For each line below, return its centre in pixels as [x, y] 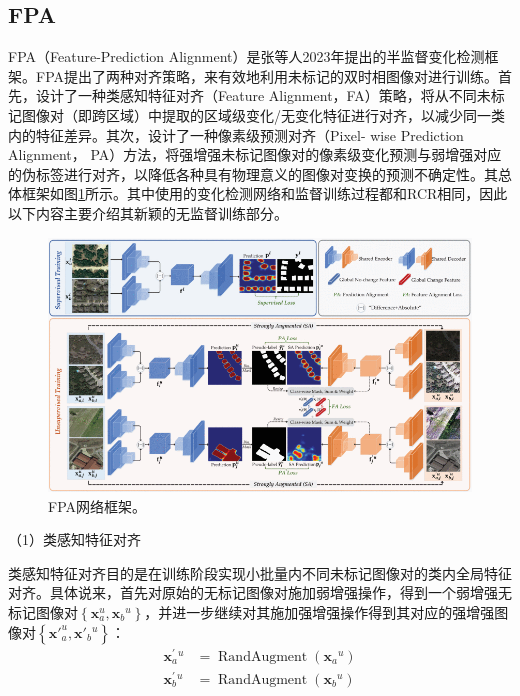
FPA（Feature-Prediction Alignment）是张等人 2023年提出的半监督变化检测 [246, 56]
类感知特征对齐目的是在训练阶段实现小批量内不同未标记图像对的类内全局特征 [260, 572]
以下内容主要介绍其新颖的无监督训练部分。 [148, 212]
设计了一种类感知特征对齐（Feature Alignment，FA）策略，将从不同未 [263, 95]
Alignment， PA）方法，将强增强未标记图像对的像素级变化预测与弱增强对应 [255, 154]
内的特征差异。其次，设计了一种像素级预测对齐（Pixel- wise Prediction [236, 134]
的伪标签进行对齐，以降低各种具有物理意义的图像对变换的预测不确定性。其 [253, 173]
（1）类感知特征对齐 [74, 539]
